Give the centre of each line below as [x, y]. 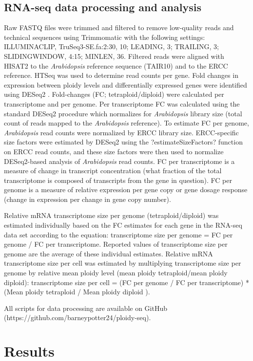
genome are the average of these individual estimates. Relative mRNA [108, 253]
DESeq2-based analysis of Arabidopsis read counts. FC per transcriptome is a [119, 161]
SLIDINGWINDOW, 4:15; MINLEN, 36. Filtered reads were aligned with [114, 56]
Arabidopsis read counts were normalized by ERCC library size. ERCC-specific [121, 132]
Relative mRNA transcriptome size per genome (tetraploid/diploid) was [111, 215]
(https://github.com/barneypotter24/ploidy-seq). [78, 317]
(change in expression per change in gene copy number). [88, 199]
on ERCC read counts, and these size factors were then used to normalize [114, 151]
